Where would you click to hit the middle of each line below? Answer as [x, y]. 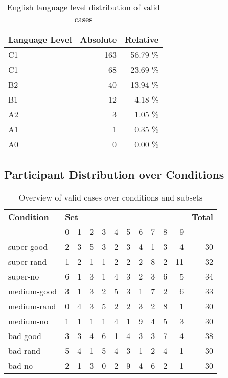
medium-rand [32, 306]
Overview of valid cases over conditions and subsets [111, 197]
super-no [24, 276]
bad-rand [25, 351]
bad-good [25, 336]
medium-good [33, 291]
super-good [28, 247]
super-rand [28, 262]
